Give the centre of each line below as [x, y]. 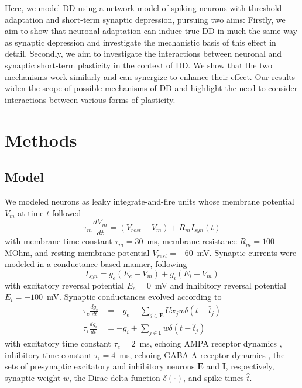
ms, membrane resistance [192, 241]
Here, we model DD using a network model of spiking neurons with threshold [143, 8]
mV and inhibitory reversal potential [221, 285]
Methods [41, 139]
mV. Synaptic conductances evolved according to [134, 297]
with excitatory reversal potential [64, 285]
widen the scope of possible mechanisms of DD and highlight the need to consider [151, 88]
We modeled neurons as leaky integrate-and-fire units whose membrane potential [150, 201]
